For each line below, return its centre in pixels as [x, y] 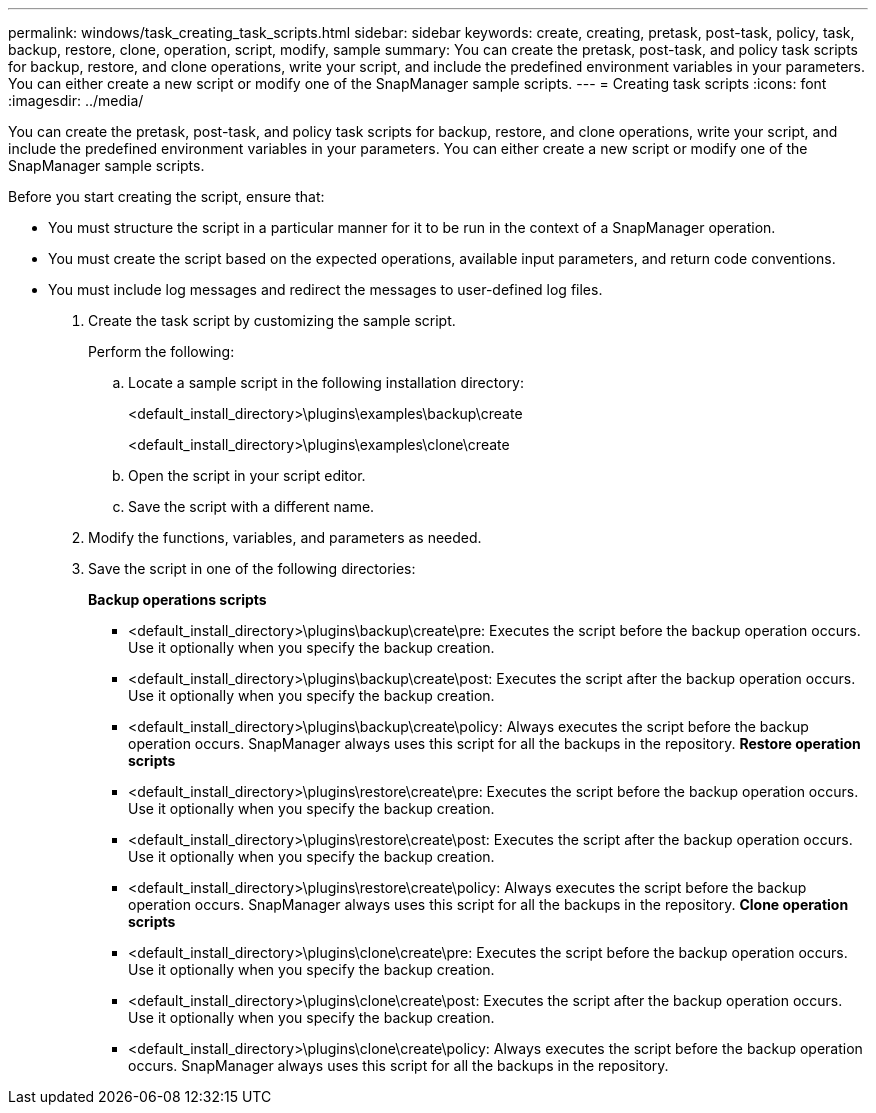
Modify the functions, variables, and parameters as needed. [285, 537]
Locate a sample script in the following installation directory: [326, 382]
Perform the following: [161, 351]
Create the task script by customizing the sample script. [272, 320]
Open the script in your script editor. [247, 475]
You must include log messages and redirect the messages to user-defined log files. [325, 289]
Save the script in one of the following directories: [252, 568]
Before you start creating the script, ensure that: [166, 196]
